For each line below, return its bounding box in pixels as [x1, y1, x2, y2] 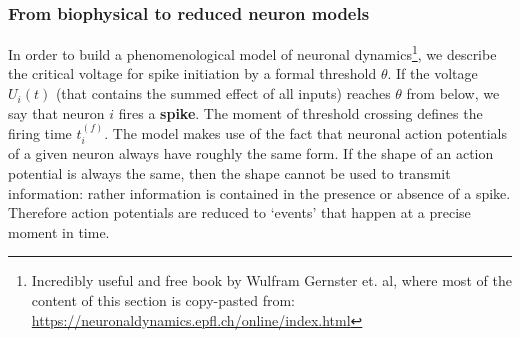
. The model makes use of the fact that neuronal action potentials [104, 123, 508, 144]
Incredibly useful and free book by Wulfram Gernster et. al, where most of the [31, 270, 512, 291]
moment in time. [8, 221, 110, 242]
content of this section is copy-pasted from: [31, 290, 296, 311]
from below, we [406, 83, 500, 104]
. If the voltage [387, 63, 478, 84]
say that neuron [8, 102, 105, 123]
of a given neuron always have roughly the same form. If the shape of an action [8, 143, 494, 164]
